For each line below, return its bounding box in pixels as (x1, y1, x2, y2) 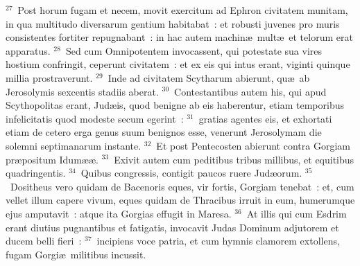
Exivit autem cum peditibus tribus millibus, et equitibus (114, 152, 354, 166)
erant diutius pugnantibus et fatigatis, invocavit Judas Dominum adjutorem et (6, 220, 339, 234)
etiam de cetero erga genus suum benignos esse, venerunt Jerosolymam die (6, 125, 322, 139)
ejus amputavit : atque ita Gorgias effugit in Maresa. (6, 206, 232, 220)
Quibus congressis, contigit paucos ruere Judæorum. (80, 166, 302, 180)
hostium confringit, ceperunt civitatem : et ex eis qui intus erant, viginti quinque (6, 57, 350, 71)
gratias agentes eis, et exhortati (198, 111, 332, 125)
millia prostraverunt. (6, 70, 93, 85)
